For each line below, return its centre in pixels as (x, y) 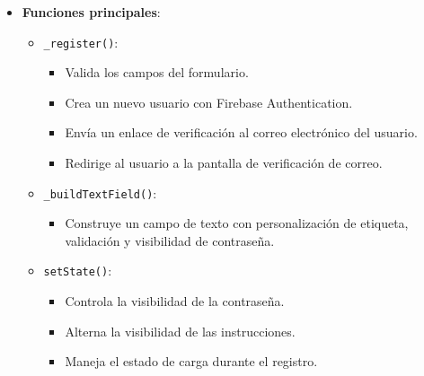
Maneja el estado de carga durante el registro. (191, 361)
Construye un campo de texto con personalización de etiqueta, (237, 223)
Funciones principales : (91, 12)
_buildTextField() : (100, 192)
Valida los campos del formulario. (157, 72)
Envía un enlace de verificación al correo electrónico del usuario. (241, 132)
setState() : (78, 271)
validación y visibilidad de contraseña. (170, 240)
